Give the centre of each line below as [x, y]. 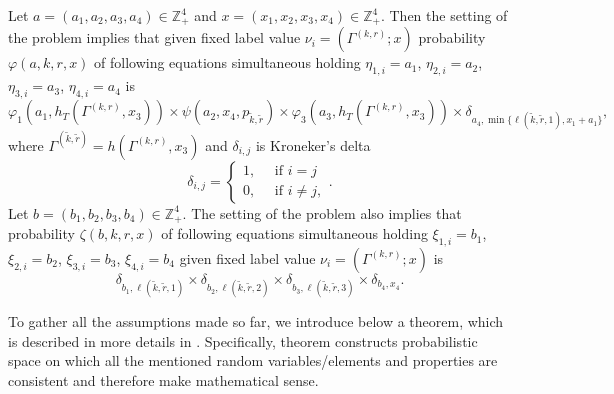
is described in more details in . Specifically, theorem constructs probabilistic [243, 340]
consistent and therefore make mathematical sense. [163, 379]
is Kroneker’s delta [313, 144]
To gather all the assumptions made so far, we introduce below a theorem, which [256, 321]
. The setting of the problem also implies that [322, 212]
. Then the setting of [444, 15]
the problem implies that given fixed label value [154, 37]
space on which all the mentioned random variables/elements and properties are [253, 360]
